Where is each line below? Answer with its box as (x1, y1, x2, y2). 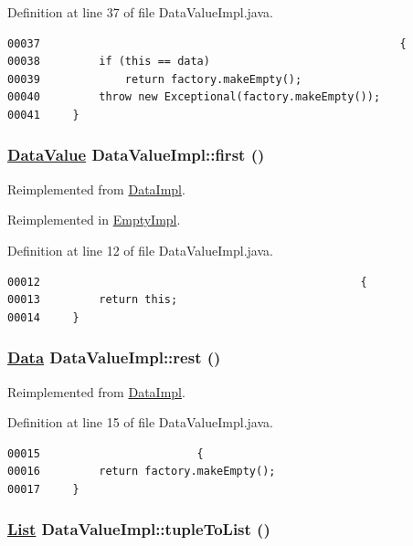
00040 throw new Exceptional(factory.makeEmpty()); (7, 90, 381, 104)
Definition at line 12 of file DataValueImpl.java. (7, 240, 273, 259)
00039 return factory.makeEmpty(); (7, 72, 302, 86)
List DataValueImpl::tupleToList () (7, 518, 270, 541)
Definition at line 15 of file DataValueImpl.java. (7, 413, 273, 432)
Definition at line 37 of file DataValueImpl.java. (7, 3, 273, 21)
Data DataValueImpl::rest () (7, 346, 221, 369)
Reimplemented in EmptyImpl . (7, 210, 181, 229)
